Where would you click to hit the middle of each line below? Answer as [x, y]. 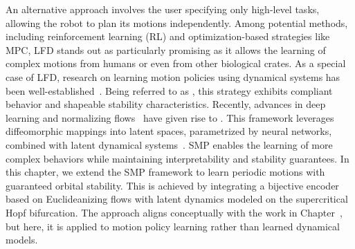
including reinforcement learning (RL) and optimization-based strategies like [168, 36]
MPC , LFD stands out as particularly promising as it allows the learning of [166, 49]
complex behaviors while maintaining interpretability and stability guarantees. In [177, 158]
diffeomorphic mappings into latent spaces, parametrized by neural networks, [169, 131]
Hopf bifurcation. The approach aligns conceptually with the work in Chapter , [174, 212]
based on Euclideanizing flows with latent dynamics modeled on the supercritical [177, 199]
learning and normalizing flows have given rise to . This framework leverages [170, 117]
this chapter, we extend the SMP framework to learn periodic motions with [165, 172]
